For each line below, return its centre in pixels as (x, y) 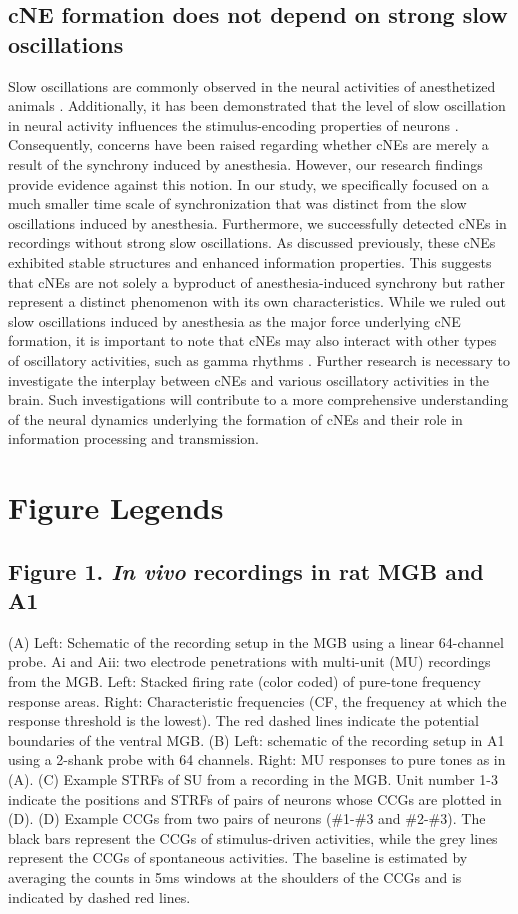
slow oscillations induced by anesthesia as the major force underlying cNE (234, 320)
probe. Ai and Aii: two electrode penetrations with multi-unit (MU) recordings (249, 661)
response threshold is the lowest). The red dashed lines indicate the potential (243, 720)
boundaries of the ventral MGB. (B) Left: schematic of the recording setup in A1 (256, 739)
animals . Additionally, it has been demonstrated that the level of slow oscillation (257, 105)
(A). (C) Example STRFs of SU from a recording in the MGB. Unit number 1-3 (253, 779)
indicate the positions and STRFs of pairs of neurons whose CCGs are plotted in (255, 798)
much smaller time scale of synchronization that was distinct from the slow (237, 203)
